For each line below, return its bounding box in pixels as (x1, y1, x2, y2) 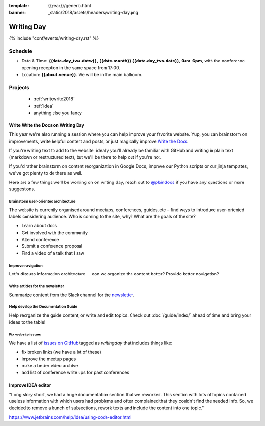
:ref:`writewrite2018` (33, 96, 75, 102)
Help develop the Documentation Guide (9, 304, 78, 309)
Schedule (9, 48, 32, 55)
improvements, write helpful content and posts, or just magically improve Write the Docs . (9, 138, 189, 144)
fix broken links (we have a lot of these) (21, 349, 102, 355)
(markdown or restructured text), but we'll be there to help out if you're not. (9, 154, 161, 160)
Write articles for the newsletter (9, 283, 65, 289)
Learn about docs (21, 223, 57, 229)
